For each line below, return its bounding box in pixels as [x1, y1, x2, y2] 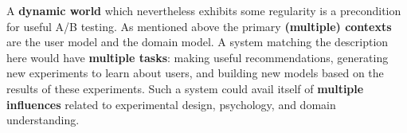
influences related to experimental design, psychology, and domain [6, 96, 336, 112]
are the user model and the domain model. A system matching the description [6, 33, 389, 50]
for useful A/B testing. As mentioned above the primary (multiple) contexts [6, 18, 392, 34]
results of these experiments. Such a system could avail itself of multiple [6, 80, 364, 96]
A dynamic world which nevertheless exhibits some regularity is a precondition [6, 2, 401, 18]
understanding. [6, 111, 80, 128]
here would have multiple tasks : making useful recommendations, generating [6, 49, 389, 65]
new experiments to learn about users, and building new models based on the [6, 65, 384, 81]
